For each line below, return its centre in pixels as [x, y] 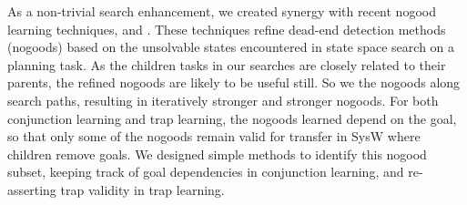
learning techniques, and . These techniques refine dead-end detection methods [227, 29]
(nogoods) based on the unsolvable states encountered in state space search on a [231, 47]
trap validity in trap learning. [142, 189]
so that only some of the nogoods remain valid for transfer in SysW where [214, 136]
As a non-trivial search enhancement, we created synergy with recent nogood [222, 11]
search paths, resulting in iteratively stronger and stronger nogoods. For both [223, 100]
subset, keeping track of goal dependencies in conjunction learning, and [206, 172]
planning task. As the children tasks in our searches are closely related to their [227, 64]
